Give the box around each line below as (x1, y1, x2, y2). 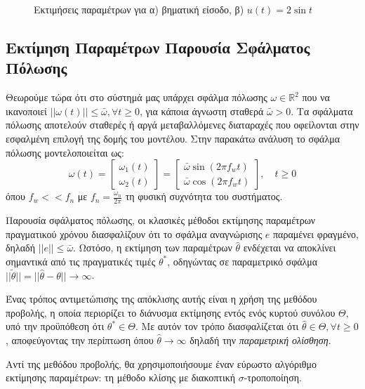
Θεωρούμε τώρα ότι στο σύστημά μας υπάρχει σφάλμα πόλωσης (6, 90, 267, 105)
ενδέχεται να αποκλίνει (243, 240, 336, 255)
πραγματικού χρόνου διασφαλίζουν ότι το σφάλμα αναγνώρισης (6, 226, 263, 241)
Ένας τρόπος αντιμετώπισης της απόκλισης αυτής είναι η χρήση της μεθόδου (6, 291, 317, 306)
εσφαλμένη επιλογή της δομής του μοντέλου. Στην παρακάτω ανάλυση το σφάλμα (6, 131, 340, 145)
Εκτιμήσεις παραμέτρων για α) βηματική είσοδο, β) (34, 2, 244, 16)
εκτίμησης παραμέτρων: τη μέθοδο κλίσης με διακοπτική (6, 370, 236, 385)
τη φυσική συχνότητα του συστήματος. (125, 189, 283, 204)
